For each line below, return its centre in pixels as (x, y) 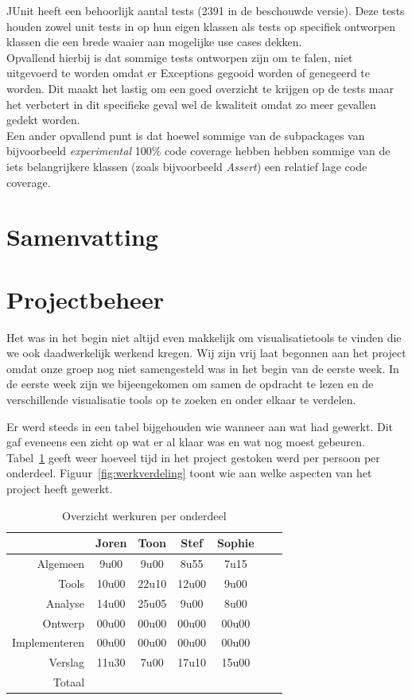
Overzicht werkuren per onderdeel (144, 515)
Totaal (69, 682)
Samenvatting (82, 237)
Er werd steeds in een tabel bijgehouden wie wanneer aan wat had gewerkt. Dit (200, 426)
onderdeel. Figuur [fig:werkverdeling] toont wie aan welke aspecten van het (189, 473)
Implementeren (49, 642)
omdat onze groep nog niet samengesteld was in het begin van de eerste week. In (203, 368)
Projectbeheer (85, 299)
